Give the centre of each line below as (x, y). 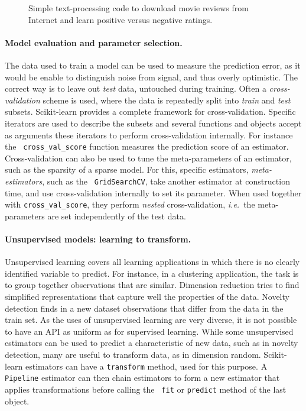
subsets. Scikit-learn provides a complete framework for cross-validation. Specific (150, 111)
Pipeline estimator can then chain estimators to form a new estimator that (142, 378)
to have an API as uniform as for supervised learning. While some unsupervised (149, 331)
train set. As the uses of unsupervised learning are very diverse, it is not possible (151, 320)
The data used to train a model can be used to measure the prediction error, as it (153, 65)
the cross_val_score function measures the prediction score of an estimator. (147, 146)
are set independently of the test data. (117, 216)
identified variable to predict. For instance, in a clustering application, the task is (152, 273)
